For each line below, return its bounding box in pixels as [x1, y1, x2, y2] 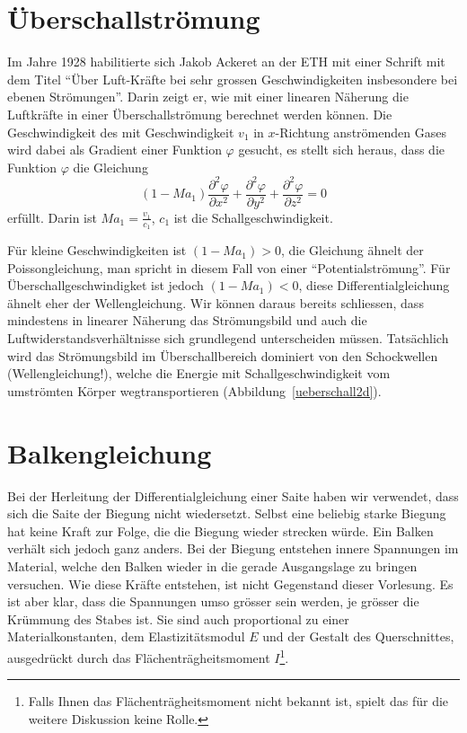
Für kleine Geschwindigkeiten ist [7, 241, 187, 260]
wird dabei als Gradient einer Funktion [7, 140, 222, 159]
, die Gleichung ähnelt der [280, 241, 424, 260]
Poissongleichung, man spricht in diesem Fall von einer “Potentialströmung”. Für [7, 258, 451, 277]
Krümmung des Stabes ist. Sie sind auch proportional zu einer [7, 609, 349, 628]
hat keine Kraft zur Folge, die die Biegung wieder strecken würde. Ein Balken [7, 521, 434, 540]
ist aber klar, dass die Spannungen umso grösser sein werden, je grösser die [7, 592, 419, 611]
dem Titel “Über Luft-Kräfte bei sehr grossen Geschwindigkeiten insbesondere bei [7, 69, 458, 88]
